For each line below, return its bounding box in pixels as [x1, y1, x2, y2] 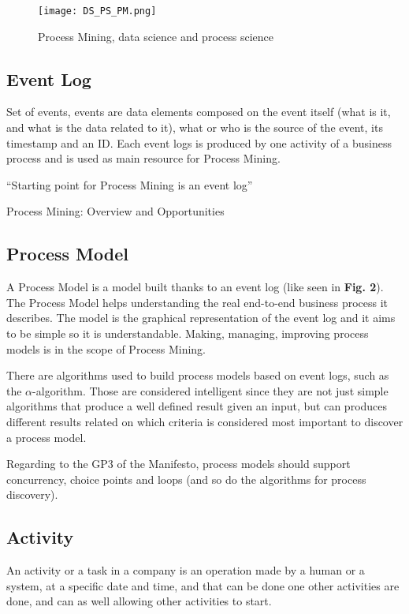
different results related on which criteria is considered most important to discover [6, 413, 403, 429]
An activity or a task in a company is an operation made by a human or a [6, 562, 365, 578]
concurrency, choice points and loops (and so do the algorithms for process [6, 470, 366, 487]
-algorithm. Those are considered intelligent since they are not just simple [32, 382, 389, 399]
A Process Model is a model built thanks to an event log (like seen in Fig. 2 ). [6, 279, 384, 295]
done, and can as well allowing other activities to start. [6, 593, 272, 609]
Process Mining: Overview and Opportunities [6, 203, 225, 219]
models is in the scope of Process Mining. [6, 340, 206, 357]
